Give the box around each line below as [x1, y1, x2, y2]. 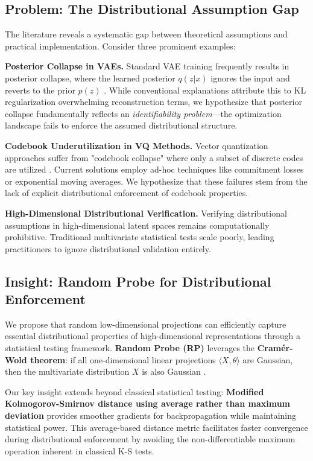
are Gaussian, [242, 353, 293, 366]
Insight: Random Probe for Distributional [5, 272, 271, 290]
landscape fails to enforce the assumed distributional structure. [5, 119, 238, 132]
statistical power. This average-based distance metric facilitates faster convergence [5, 421, 308, 433]
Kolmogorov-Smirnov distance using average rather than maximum [5, 397, 290, 410]
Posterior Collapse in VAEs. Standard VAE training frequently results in [5, 60, 289, 72]
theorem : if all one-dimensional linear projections [30, 353, 216, 366]
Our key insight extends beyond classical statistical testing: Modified [5, 385, 264, 398]
